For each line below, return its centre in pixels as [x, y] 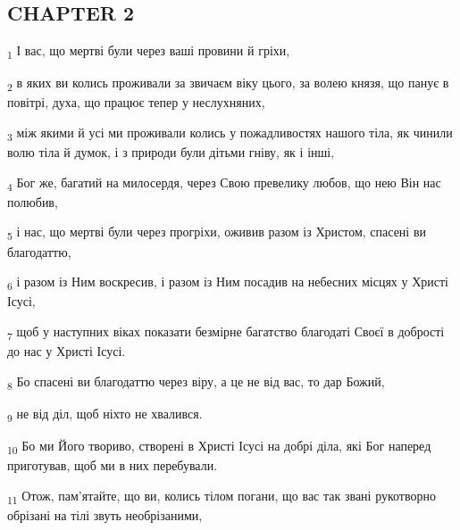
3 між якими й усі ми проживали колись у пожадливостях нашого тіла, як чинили [230, 133]
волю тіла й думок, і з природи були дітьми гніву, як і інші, [171, 152]
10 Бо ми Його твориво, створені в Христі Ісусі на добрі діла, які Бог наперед [219, 446]
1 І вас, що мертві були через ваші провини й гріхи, [149, 51]
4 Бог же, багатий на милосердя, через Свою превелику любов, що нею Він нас [224, 183]
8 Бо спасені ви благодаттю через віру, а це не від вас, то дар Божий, [196, 382]
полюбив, [33, 201]
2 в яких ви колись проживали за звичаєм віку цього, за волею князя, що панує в [228, 84]
